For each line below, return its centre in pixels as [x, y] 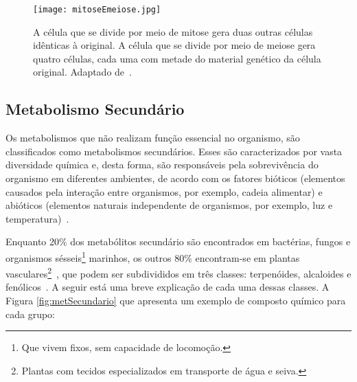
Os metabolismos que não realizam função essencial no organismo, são [153, 138]
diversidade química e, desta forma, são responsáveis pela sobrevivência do [162, 165]
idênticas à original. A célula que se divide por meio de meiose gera [174, 45]
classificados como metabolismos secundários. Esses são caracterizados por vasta [174, 151]
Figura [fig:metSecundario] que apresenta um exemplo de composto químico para [176, 301]
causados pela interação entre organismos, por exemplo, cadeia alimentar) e [164, 191]
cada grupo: [31, 314]
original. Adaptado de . [82, 72]
